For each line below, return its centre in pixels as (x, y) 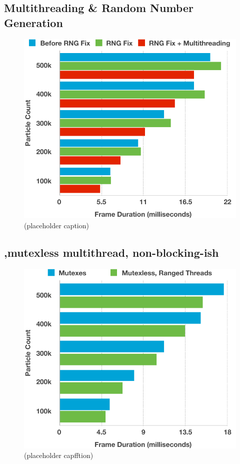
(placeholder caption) (56, 225)
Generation (33, 22)
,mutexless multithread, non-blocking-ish (111, 252)
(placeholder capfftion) (59, 455)
